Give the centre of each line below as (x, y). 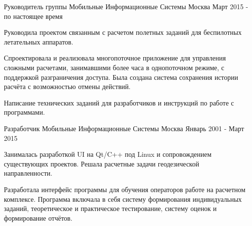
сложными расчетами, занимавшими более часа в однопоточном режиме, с (114, 67)
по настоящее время (33, 16)
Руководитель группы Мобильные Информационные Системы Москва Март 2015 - (126, 6)
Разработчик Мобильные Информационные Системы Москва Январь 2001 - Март (124, 128)
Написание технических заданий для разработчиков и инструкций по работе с (119, 102)
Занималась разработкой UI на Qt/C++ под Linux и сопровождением (108, 154)
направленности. (28, 173)
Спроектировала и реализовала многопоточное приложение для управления (115, 58)
